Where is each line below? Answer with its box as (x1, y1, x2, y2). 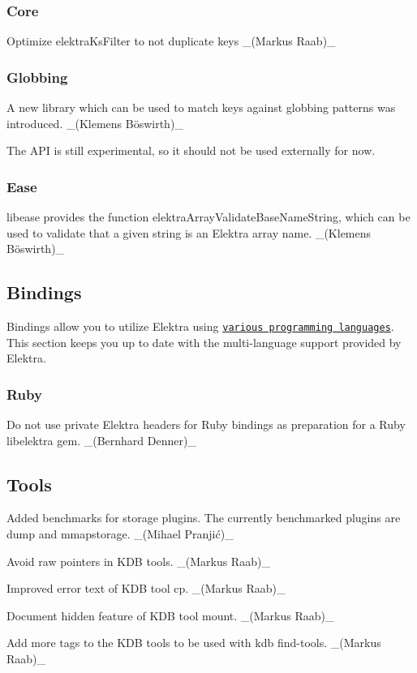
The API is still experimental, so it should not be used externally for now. (6, 142, 376, 159)
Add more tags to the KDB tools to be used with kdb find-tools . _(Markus (6, 634, 381, 651)
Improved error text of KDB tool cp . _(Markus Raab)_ (6, 580, 286, 597)
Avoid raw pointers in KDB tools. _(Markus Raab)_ (6, 552, 270, 569)
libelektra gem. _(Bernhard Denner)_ (6, 431, 196, 448)
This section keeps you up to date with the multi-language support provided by (6, 333, 402, 350)
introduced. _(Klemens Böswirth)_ (6, 114, 183, 131)
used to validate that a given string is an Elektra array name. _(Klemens (6, 224, 372, 241)
